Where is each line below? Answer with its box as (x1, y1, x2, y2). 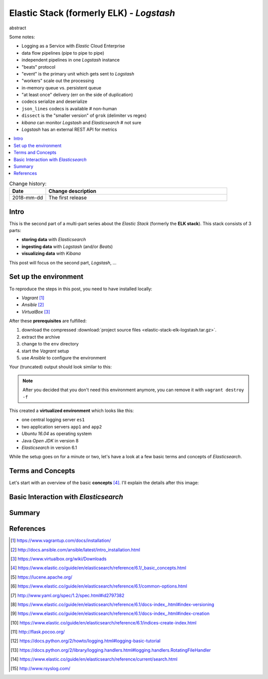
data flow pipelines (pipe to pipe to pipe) (21, 50, 104, 56)
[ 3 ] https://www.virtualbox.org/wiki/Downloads (10, 556, 107, 562)
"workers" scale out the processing (21, 78, 94, 84)
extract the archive (21, 334, 61, 340)
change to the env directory (21, 341, 79, 347)
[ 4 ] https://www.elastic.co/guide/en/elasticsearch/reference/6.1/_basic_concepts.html (10, 565, 186, 571)
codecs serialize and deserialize (21, 98, 88, 104)
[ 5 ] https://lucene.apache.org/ (10, 574, 72, 580)
